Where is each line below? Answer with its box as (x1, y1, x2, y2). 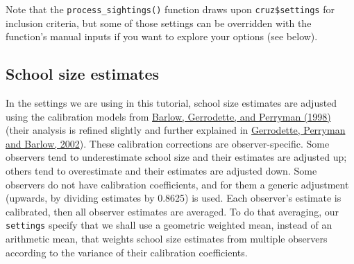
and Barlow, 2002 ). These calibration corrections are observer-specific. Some (6, 136, 330, 150)
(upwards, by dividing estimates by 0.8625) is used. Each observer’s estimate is (6, 191, 342, 205)
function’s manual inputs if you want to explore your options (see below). (6, 29, 318, 44)
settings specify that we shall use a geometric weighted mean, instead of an (6, 218, 332, 232)
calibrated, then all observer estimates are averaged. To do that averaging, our (6, 204, 339, 218)
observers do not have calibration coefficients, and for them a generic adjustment (6, 177, 349, 191)
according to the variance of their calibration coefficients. (6, 245, 248, 259)
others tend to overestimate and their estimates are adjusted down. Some (6, 164, 317, 178)
